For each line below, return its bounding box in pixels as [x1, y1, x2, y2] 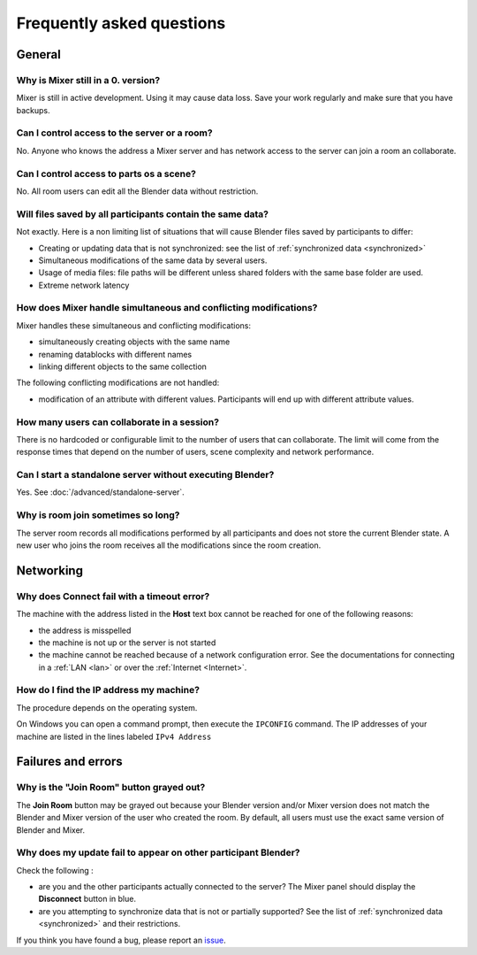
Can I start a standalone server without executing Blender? [16, 469, 275, 481]
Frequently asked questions [16, 13, 226, 33]
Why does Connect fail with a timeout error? [16, 589, 210, 602]
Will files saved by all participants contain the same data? [16, 208, 269, 220]
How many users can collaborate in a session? [16, 416, 220, 428]
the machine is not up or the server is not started [38, 637, 216, 648]
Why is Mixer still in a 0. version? [16, 73, 161, 86]
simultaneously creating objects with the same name [38, 336, 231, 347]
